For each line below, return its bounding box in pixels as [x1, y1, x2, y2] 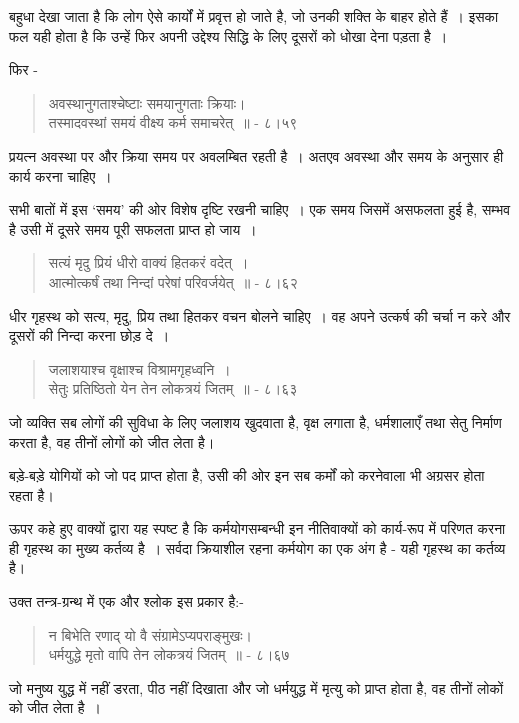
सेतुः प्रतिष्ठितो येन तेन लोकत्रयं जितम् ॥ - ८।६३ [48, 378, 298, 399]
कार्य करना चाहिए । [9, 165, 112, 186]
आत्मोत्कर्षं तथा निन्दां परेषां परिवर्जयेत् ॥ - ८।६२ [48, 271, 298, 292]
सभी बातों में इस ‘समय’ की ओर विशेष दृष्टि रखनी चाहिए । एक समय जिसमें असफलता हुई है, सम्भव [9, 199, 511, 220]
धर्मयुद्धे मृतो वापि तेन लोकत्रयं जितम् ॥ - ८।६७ [48, 644, 290, 665]
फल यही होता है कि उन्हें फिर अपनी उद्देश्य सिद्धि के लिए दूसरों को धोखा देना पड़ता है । [9, 25, 448, 46]
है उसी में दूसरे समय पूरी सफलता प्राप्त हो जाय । [9, 218, 257, 239]
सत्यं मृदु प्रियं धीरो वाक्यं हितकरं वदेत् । [48, 252, 249, 273]
